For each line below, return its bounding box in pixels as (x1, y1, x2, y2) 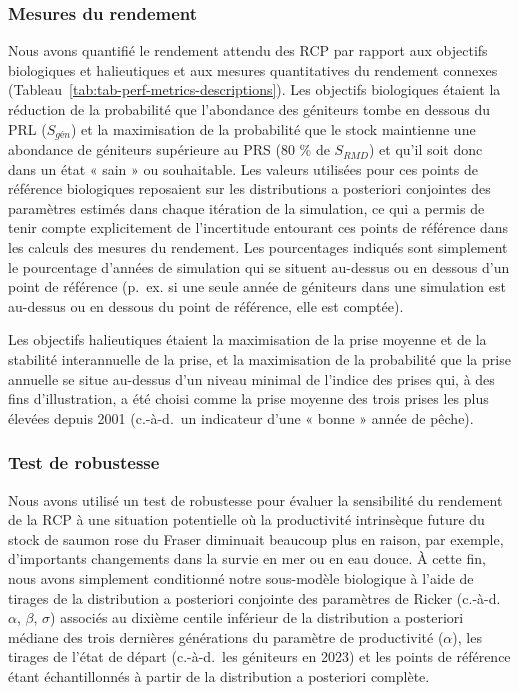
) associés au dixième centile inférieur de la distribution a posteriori (50, 607, 464, 628)
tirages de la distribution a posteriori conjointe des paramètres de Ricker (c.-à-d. (8, 587, 501, 608)
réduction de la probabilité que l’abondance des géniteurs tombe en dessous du (8, 99, 490, 119)
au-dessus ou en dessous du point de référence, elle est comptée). (8, 295, 404, 316)
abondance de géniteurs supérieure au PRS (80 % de (8, 139, 330, 160)
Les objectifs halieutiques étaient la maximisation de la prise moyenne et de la (8, 329, 487, 350)
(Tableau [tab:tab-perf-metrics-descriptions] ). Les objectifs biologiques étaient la (8, 79, 501, 100)
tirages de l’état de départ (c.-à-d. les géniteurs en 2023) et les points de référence (8, 646, 511, 667)
